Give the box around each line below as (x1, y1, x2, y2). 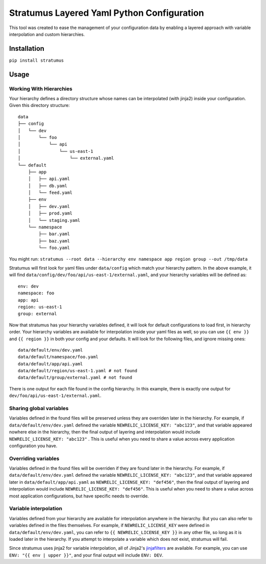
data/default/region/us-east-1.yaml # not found (18, 368, 137, 374)
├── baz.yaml (38, 238, 70, 244)
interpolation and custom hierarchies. (9, 31, 85, 37)
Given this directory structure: (9, 103, 70, 108)
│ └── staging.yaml (28, 217, 81, 223)
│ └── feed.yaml (28, 190, 73, 196)
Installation (9, 44, 44, 53)
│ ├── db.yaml (28, 183, 67, 188)
